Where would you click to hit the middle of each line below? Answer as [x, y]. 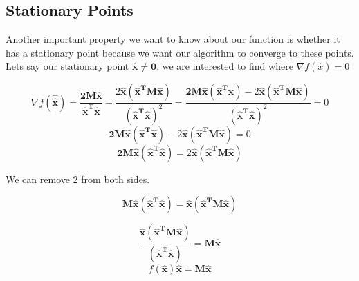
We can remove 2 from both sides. [78, 178]
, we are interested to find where [225, 66]
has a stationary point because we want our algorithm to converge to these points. [180, 52]
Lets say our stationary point [67, 66]
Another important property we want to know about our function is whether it [173, 39]
